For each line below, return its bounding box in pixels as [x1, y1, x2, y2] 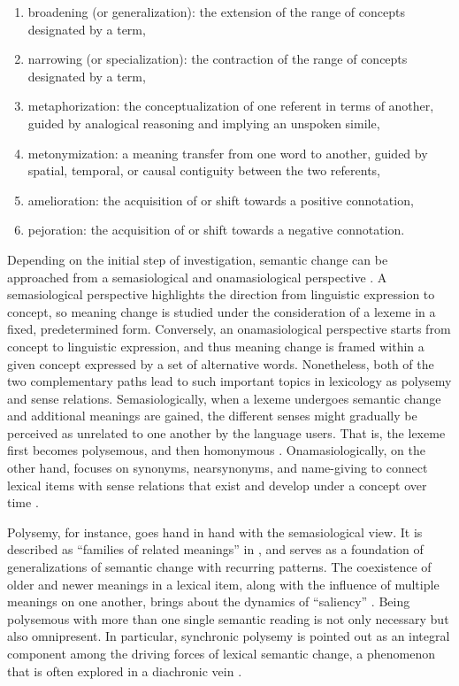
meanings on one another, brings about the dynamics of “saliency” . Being [7, 592, 410, 611]
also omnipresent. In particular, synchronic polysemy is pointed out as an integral [7, 627, 450, 645]
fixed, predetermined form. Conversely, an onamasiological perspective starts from [7, 320, 451, 338]
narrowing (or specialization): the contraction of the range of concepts [27, 50, 408, 68]
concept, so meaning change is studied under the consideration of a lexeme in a [7, 302, 436, 320]
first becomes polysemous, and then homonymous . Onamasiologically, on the [7, 441, 426, 459]
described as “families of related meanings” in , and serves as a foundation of [7, 540, 424, 559]
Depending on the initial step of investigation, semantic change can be [7, 250, 388, 268]
